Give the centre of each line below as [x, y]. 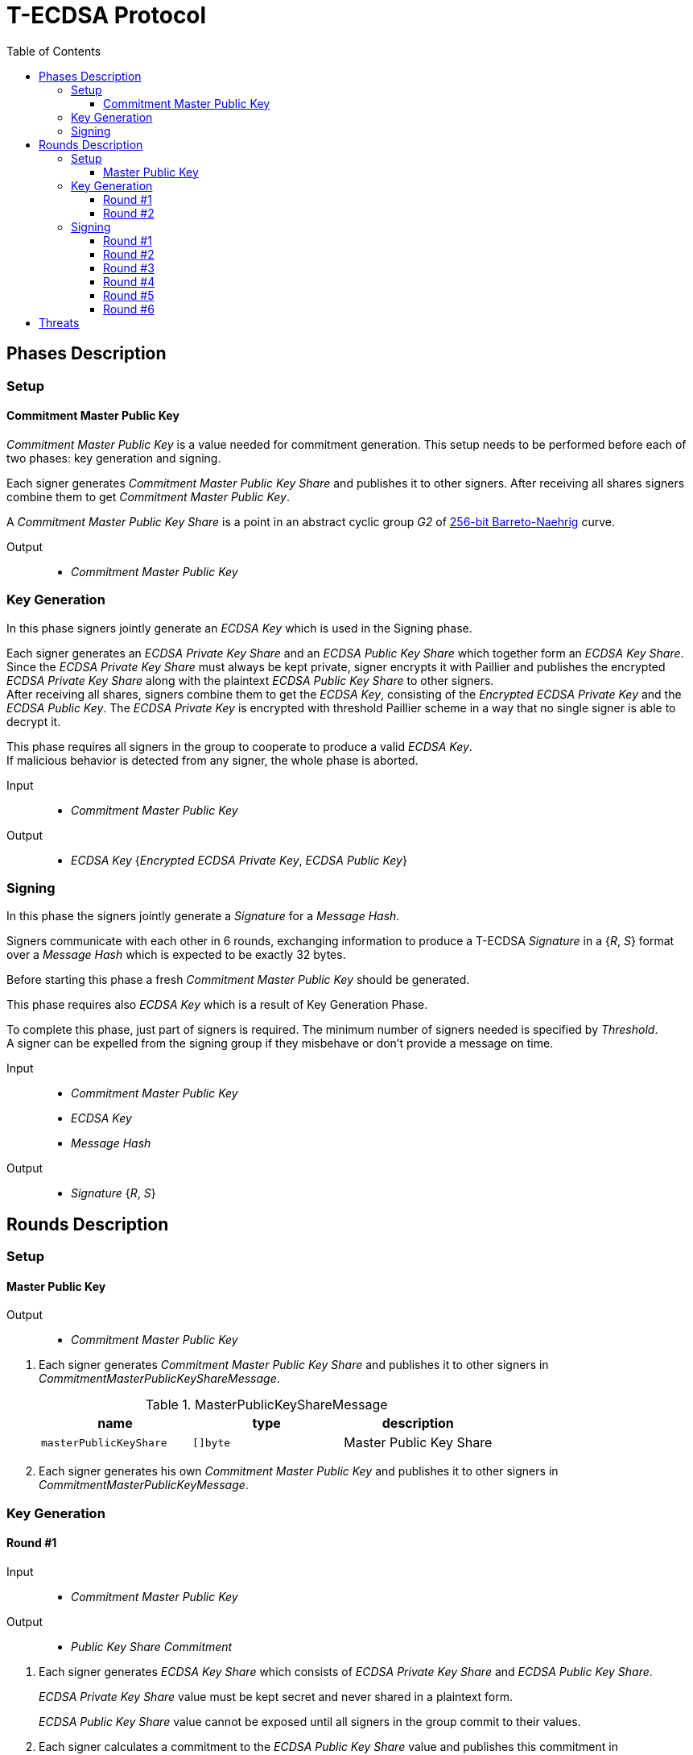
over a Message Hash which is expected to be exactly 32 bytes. [176, 955]
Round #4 [129, 281]
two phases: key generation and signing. [114, 458]
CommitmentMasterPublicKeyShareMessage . [159, 1379]
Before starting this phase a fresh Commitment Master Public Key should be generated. [238, 980]
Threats [59, 322]
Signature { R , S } [113, 1193]
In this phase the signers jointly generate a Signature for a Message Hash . [203, 916]
